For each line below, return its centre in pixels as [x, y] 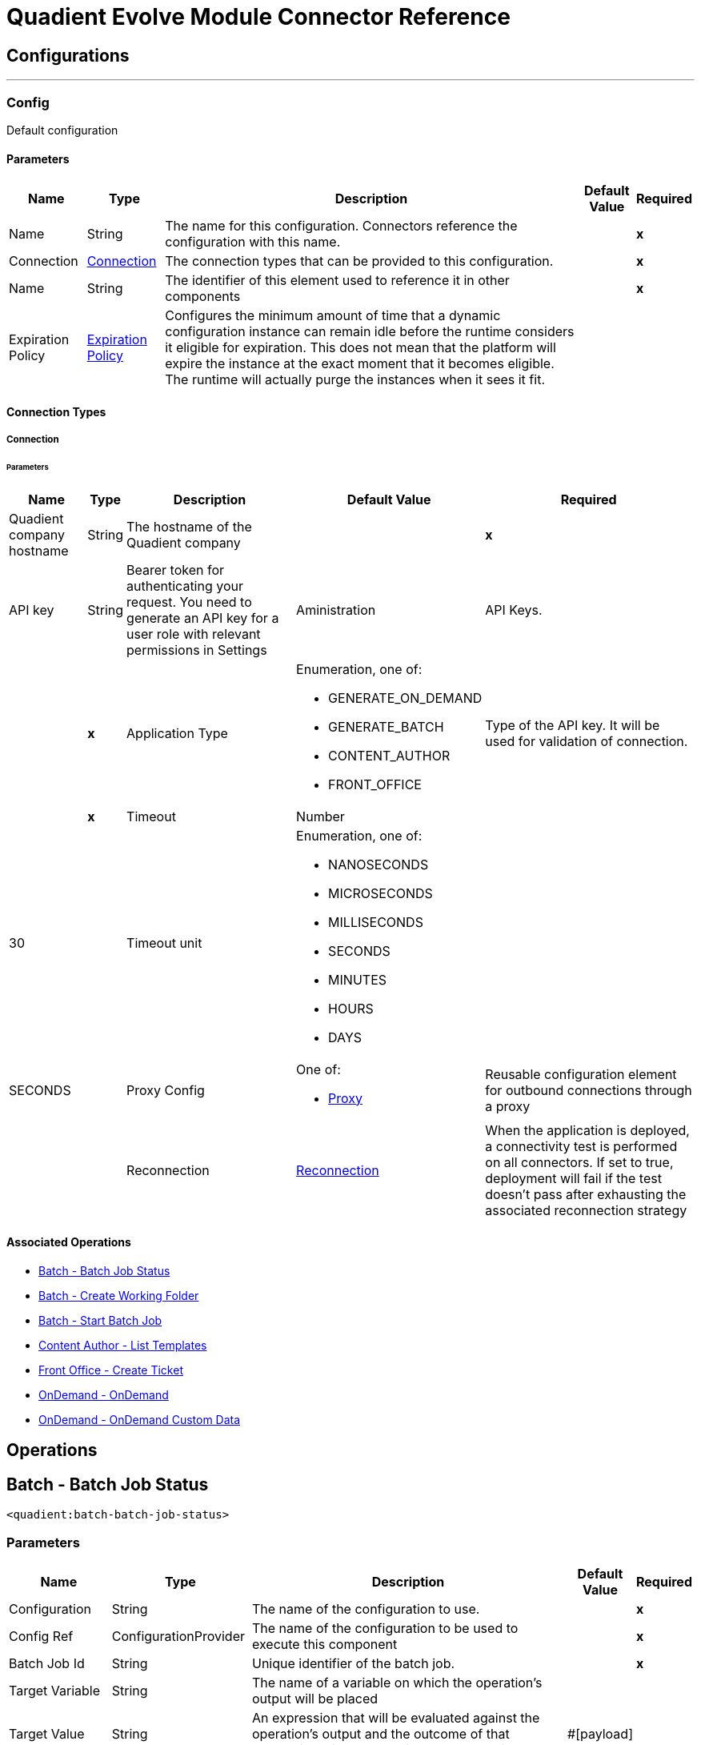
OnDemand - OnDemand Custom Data [140, 1420]
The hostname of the [189, 526]
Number [320, 816]
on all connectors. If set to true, [579, 1162]
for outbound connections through [589, 1090]
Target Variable [55, 1691]
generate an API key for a [203, 618]
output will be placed [315, 1699]
